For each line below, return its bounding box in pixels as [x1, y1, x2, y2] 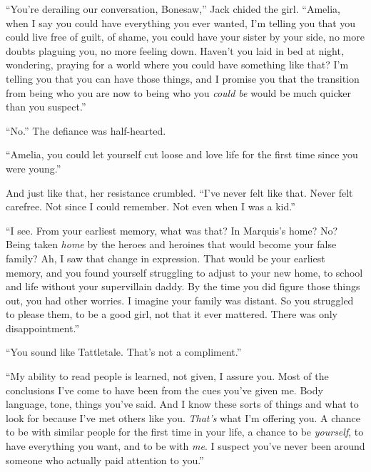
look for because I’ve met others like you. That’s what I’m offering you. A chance [6, 410, 360, 425]
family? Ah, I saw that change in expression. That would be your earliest [6, 250, 325, 265]
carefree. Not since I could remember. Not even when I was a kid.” [6, 199, 295, 214]
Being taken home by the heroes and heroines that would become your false [6, 237, 337, 252]
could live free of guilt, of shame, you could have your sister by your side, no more [6, 29, 365, 44]
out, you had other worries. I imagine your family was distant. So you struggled [6, 292, 354, 307]
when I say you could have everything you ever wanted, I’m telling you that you [6, 15, 356, 30]
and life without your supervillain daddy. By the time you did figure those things [6, 279, 360, 294]
